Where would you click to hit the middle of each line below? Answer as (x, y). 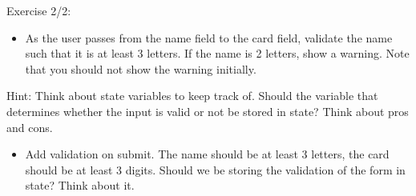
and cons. (30, 127)
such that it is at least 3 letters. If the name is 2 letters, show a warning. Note (217, 53)
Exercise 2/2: (39, 10)
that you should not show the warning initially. (141, 68)
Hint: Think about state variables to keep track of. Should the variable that (192, 96)
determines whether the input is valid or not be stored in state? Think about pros (208, 111)
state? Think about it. (80, 185)
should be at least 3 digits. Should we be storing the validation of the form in (215, 169)
